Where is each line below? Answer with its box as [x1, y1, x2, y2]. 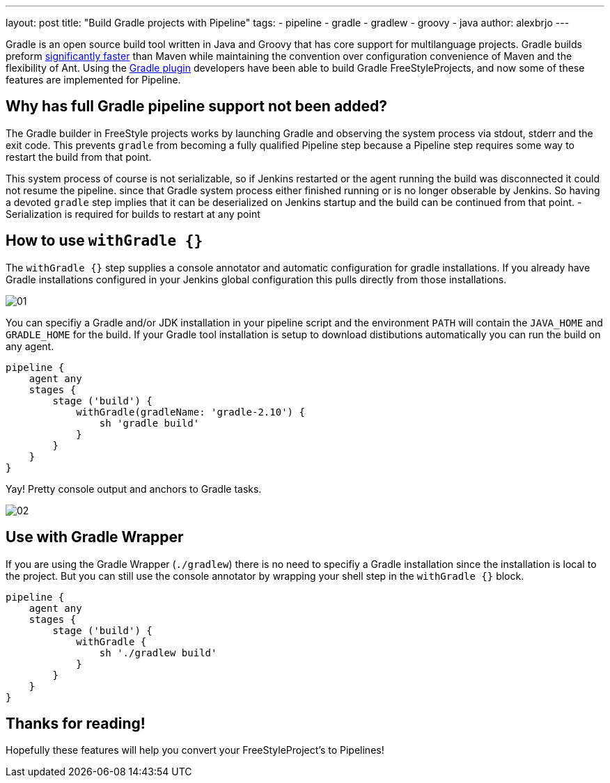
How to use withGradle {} [6, 232, 203, 250]
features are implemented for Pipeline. [6, 74, 181, 86]
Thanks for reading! [6, 714, 146, 732]
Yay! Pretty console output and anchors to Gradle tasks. [6, 482, 262, 495]
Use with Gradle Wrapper [6, 528, 184, 546]
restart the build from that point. [6, 150, 152, 163]
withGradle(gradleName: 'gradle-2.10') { [76, 406, 305, 418]
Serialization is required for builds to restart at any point [6, 207, 260, 220]
